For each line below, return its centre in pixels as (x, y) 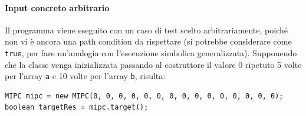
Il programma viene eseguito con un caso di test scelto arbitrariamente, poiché (146, 30)
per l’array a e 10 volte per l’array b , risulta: (85, 76)
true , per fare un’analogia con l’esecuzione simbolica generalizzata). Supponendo (151, 52)
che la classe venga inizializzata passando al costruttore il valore (120, 64)
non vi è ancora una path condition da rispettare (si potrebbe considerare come (148, 41)
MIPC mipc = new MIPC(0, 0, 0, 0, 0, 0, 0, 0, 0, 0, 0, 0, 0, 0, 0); (144, 96)
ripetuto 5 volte (274, 64)
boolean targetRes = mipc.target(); (77, 108)
